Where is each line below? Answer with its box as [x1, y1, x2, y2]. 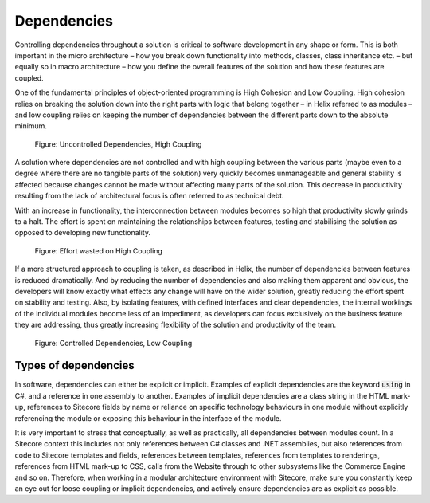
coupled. [14, 73, 44, 83]
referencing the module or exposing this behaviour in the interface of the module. [14, 413, 282, 422]
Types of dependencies [14, 359, 135, 372]
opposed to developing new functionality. [14, 228, 151, 238]
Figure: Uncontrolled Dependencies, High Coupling [34, 140, 202, 149]
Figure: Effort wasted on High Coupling [34, 246, 163, 255]
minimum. [14, 121, 48, 131]
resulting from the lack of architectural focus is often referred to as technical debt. [14, 191, 284, 201]
